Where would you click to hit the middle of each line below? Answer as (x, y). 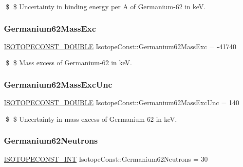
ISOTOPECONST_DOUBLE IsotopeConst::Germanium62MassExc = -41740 (120, 46)
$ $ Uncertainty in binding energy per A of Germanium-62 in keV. (106, 6)
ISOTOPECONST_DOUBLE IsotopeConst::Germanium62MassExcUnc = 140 (121, 102)
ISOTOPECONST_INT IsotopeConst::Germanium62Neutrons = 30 (106, 158)
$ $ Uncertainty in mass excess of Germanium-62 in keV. (91, 119)
